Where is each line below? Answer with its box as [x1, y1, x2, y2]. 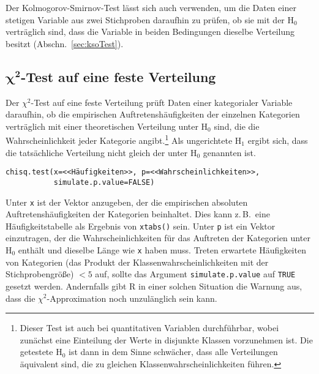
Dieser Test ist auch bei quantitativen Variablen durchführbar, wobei [20, 321, 279, 334]
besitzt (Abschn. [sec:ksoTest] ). [6, 37, 124, 50]
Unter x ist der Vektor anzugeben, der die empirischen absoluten [6, 195, 248, 208]
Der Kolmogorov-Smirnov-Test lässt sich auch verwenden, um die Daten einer [6, 1, 296, 13]
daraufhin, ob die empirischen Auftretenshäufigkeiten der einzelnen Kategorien [6, 108, 300, 121]
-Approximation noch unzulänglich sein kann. [47, 291, 217, 304]
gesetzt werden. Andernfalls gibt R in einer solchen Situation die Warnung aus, [6, 279, 302, 292]
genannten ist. [203, 146, 256, 159]
